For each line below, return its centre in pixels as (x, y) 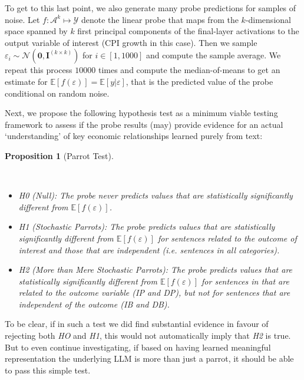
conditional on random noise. (57, 93)
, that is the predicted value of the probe (199, 81)
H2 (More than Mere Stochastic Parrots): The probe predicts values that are (156, 270)
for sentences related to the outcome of (227, 238)
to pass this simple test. (48, 370)
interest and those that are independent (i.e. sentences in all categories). (149, 250)
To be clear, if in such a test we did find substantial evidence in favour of (137, 324)
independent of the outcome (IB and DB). (94, 304)
